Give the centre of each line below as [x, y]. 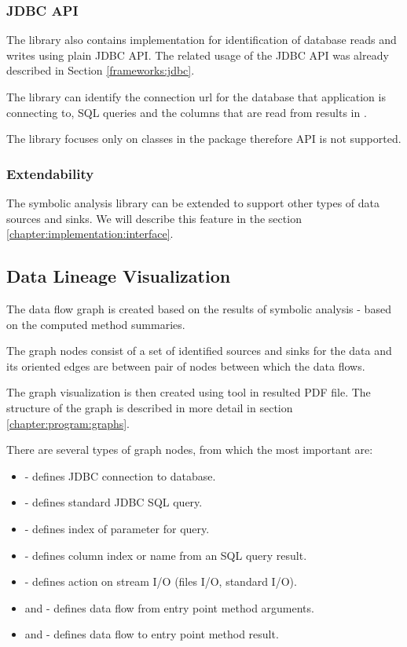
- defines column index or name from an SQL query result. [166, 555]
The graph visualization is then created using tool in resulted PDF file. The [189, 392]
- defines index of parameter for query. [117, 528]
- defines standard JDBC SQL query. [114, 502]
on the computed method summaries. [96, 324]
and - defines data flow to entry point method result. [152, 634]
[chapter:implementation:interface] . [90, 234]
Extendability [50, 173]
